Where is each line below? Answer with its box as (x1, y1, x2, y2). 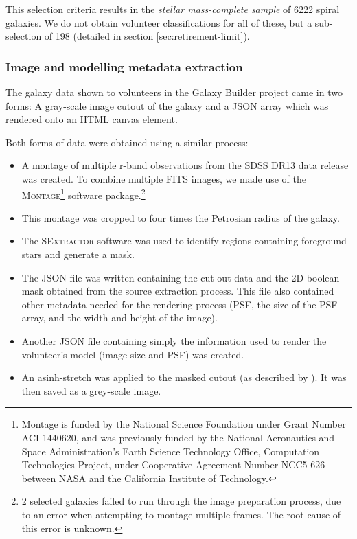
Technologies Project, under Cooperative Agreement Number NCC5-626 (21, 457, 325, 472)
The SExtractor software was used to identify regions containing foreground (21, 233, 347, 248)
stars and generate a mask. (21, 247, 135, 261)
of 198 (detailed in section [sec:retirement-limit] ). (44, 29, 250, 43)
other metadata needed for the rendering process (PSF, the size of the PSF (21, 297, 338, 311)
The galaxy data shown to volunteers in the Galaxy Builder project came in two (5, 85, 343, 99)
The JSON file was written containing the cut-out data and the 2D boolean (21, 270, 340, 284)
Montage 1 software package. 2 (21, 185, 146, 202)
